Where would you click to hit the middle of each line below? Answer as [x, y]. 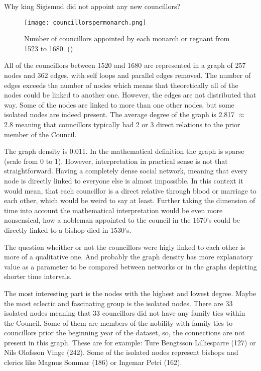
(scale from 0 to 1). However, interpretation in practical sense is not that [116, 161]
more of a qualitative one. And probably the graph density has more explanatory [128, 257]
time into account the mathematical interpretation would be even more [113, 210]
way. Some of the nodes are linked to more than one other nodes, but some [119, 104]
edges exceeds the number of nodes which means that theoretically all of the [121, 85]
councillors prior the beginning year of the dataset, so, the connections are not [124, 333]
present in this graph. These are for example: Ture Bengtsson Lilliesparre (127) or [130, 342]
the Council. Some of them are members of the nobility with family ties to [118, 322]
